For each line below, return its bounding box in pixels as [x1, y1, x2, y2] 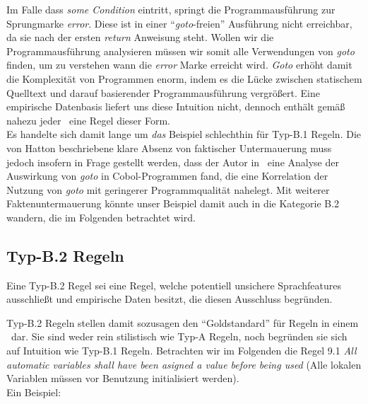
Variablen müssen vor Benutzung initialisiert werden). [6, 371, 239, 386]
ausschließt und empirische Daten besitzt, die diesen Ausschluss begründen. [6, 292, 333, 306]
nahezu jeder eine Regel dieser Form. [6, 112, 170, 127]
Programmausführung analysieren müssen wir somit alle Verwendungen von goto [6, 43, 355, 58]
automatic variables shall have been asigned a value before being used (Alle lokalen [6, 357, 362, 371]
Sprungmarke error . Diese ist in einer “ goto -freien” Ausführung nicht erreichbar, [6, 16, 352, 30]
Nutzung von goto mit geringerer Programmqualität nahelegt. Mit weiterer [6, 182, 330, 197]
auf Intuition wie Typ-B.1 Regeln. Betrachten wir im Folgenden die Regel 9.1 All [6, 343, 357, 358]
